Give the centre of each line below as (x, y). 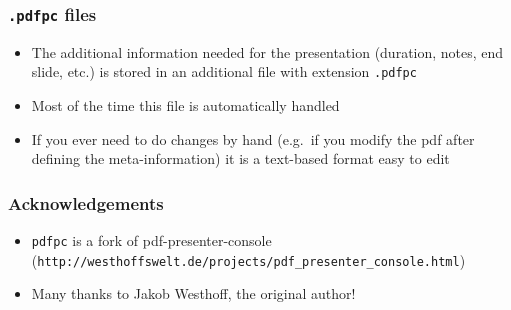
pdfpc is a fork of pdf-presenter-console (151, 240)
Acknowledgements (86, 202)
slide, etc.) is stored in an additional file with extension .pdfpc (224, 71)
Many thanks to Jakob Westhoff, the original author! (193, 293)
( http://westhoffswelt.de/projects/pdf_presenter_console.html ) (248, 259)
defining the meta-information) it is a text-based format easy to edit (240, 158)
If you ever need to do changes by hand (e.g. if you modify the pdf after (253, 138)
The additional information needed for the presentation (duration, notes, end (267, 51)
